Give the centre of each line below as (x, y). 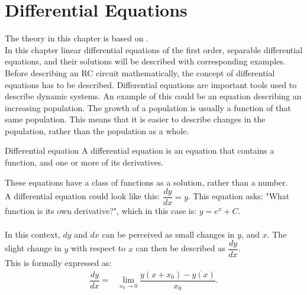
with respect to (98, 248)
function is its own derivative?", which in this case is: (101, 211)
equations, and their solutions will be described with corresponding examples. (145, 61)
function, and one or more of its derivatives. (84, 162)
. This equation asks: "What (239, 196)
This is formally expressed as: (58, 263)
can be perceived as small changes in (168, 234)
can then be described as (180, 248)
